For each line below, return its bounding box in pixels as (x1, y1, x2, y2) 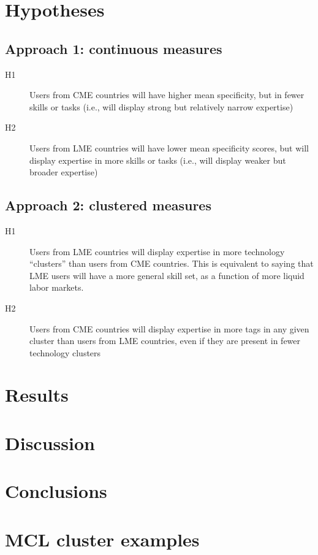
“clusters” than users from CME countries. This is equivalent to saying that (29, 257, 314, 270)
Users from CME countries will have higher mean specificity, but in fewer (29, 88, 305, 101)
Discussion (5, 430, 95, 455)
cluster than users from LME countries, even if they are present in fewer (29, 334, 301, 347)
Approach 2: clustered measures (5, 196, 211, 215)
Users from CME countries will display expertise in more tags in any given (29, 322, 309, 335)
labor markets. (29, 281, 84, 294)
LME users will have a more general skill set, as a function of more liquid (29, 269, 305, 281)
